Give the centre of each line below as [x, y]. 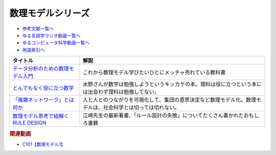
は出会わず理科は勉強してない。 [121, 92]
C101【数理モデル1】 [44, 144]
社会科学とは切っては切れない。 [141, 108]
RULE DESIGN [29, 123]
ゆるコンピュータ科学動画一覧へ [56, 43]
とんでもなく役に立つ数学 [43, 88]
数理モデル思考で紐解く [41, 116]
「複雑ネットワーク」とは [43, 100]
